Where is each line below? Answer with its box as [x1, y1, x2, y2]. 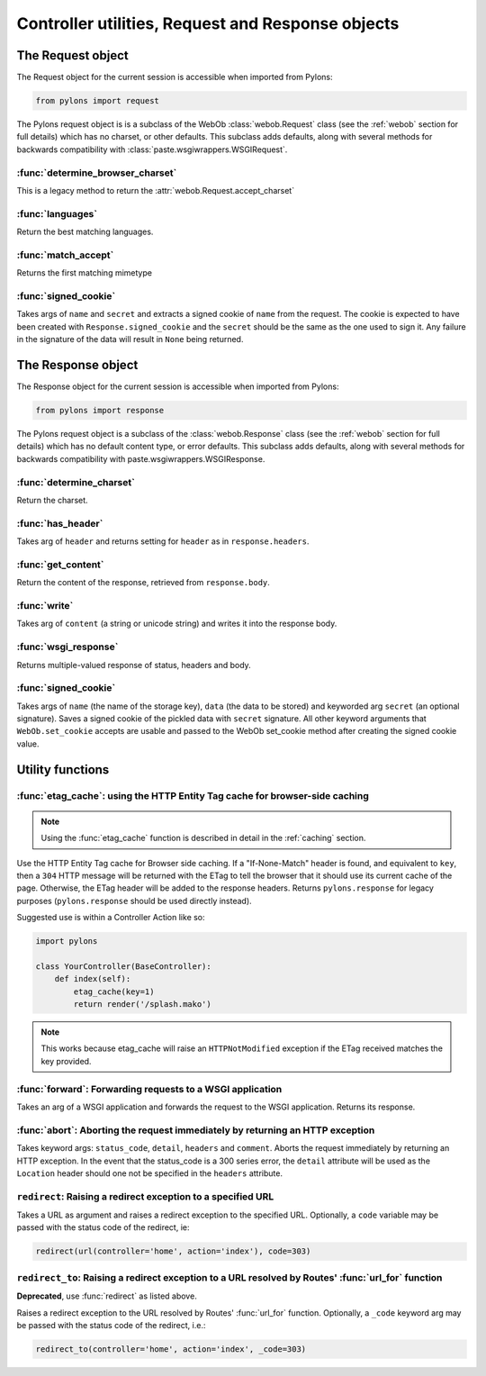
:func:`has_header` [16, 517, 103, 530]
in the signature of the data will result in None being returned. [16, 334, 244, 345]
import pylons [35, 937, 98, 946]
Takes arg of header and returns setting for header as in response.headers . [16, 536, 310, 547]
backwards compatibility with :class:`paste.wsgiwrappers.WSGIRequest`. [16, 144, 288, 155]
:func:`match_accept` [16, 249, 114, 261]
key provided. [40, 1055, 92, 1066]
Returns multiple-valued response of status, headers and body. [16, 659, 251, 670]
